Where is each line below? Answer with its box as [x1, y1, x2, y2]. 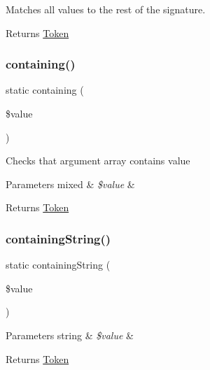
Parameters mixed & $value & [6, 176, 135, 191]
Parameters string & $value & [6, 327, 134, 342]
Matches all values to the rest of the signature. [6, 2, 206, 16]
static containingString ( [6, 257, 111, 272]
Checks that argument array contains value [6, 153, 190, 168]
